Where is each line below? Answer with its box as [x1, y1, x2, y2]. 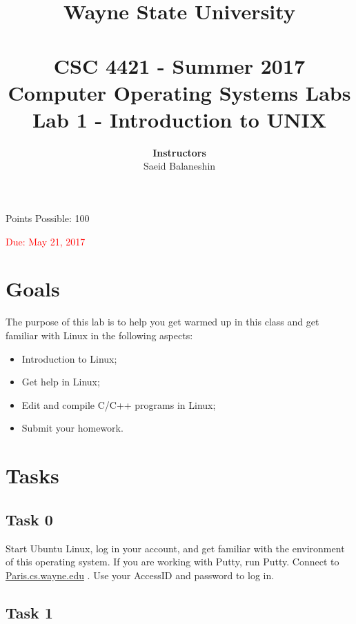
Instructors [152, 145, 206, 159]
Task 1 [6, 601, 53, 623]
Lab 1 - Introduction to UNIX [32, 105, 327, 133]
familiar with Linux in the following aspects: [6, 328, 193, 342]
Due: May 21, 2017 [6, 234, 86, 248]
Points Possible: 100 [6, 211, 90, 225]
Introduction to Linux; [21, 351, 117, 365]
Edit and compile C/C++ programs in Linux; [21, 397, 216, 412]
